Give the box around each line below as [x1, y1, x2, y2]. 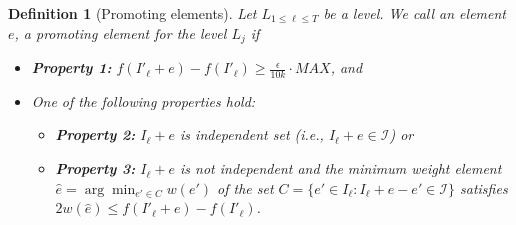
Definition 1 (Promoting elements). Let [8, 3, 257, 23]
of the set [217, 177, 274, 198]
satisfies [460, 177, 508, 198]
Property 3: [55, 158, 136, 179]
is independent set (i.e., [180, 124, 324, 145]
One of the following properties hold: [31, 90, 256, 111]
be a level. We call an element [323, 3, 506, 23]
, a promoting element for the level [14, 22, 227, 43]
